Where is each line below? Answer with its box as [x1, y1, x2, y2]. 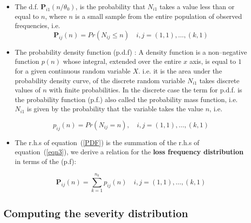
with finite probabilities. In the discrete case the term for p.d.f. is [49, 85, 242, 95]
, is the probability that [75, 1, 146, 11]
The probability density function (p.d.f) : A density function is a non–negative [15, 46, 247, 57]
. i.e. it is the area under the [138, 65, 222, 75]
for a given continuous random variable [15, 65, 131, 75]
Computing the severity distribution [3, 206, 189, 221]
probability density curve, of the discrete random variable [15, 75, 185, 85]
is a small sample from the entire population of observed [75, 11, 242, 21]
